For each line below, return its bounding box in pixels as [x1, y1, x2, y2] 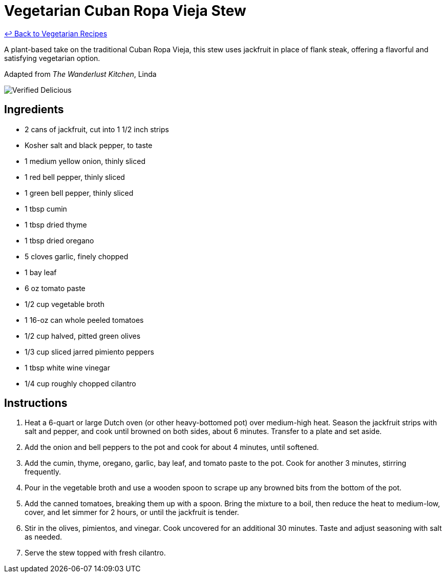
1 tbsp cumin [25, 204, 67, 213]
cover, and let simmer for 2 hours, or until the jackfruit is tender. [25, 508, 239, 517]
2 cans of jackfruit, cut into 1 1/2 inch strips [25, 125, 169, 134]
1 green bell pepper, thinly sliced [25, 188, 134, 197]
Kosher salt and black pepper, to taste [25, 140, 153, 150]
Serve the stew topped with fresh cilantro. [25, 548, 166, 558]
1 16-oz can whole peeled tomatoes [25, 315, 144, 324]
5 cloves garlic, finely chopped [25, 252, 129, 261]
